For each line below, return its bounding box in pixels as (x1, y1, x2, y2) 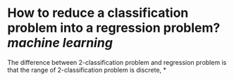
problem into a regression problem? (7, 20, 221, 36)
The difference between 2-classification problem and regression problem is (7, 58, 227, 66)
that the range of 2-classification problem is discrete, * (7, 66, 167, 74)
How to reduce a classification (7, 5, 189, 21)
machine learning (7, 35, 113, 51)
